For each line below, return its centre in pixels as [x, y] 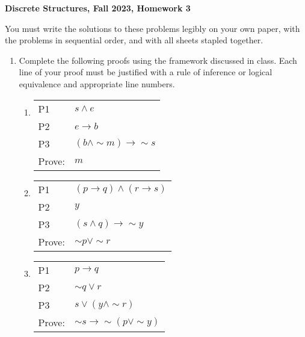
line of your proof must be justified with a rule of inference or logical [146, 72]
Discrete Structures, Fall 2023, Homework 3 [98, 8]
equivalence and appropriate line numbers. [97, 83]
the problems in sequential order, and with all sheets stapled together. [134, 40]
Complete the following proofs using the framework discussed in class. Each [158, 60]
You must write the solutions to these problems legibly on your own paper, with [152, 28]
